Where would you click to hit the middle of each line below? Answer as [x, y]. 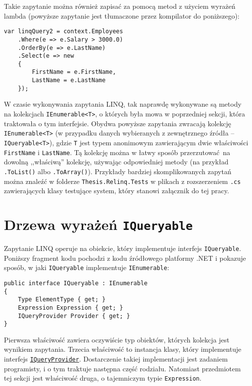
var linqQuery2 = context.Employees [64, 32]
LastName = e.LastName [69, 80]
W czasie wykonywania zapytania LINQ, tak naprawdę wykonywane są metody [123, 104]
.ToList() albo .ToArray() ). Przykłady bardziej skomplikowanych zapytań [118, 171]
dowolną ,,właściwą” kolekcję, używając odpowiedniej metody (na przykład [116, 162]
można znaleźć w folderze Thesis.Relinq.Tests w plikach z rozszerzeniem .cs [122, 181]
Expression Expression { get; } [70, 307]
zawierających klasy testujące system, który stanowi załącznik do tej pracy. [117, 191]
